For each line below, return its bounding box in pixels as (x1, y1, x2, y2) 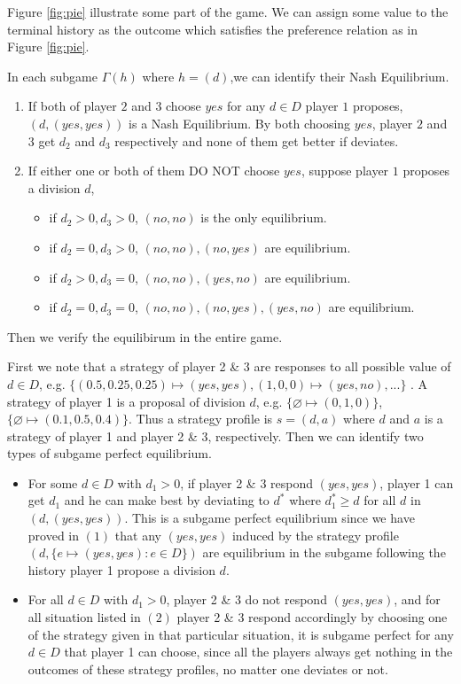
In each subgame (7, 66, 98, 85)
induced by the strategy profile (231, 525, 399, 544)
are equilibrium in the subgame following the (202, 543, 446, 562)
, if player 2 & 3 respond (180, 473, 314, 492)
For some (27, 473, 78, 492)
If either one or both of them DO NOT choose (27, 161, 280, 180)
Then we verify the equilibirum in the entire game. (7, 327, 283, 346)
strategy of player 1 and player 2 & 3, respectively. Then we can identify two (7, 426, 424, 445)
